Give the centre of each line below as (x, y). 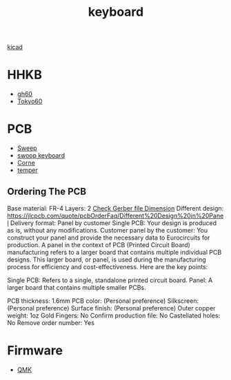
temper (27, 170)
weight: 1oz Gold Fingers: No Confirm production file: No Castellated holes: (114, 315)
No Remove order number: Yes (51, 323)
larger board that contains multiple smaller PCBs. (77, 287)
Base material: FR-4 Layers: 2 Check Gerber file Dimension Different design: (115, 208)
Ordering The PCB (47, 192)
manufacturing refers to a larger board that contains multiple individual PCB (114, 252)
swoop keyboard (41, 156)
